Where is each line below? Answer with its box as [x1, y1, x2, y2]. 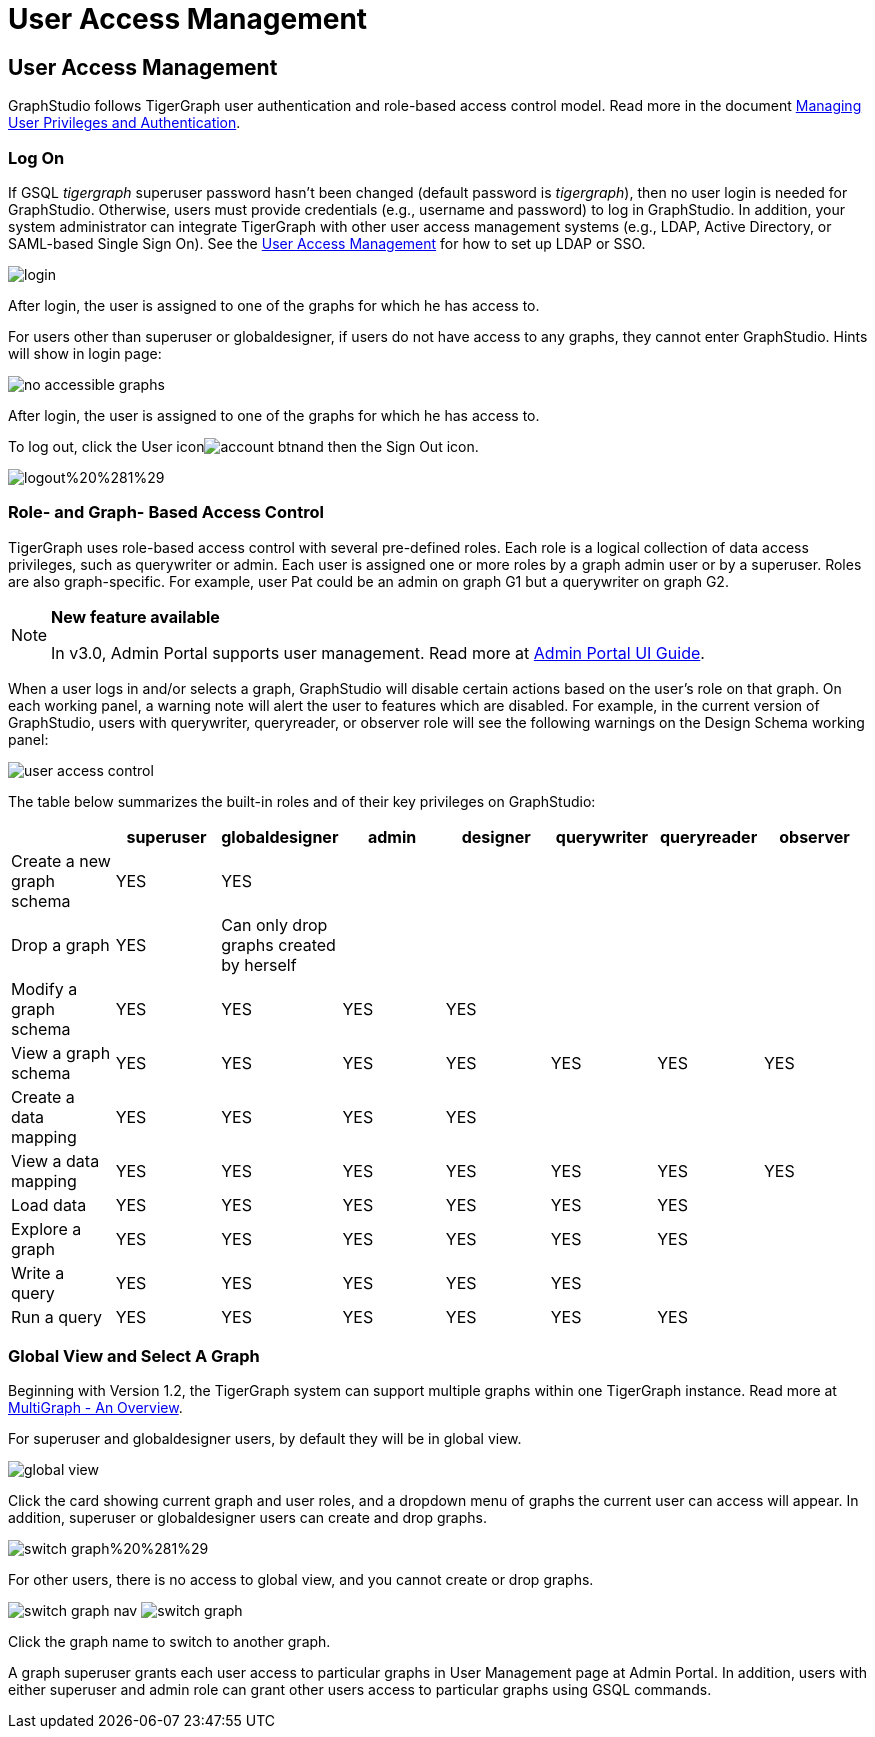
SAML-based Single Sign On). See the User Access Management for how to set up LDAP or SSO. [8, 234, 646, 252]
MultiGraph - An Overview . [8, 1399, 183, 1417]
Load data [11, 1194, 87, 1215]
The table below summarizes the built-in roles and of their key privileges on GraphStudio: [8, 792, 596, 810]
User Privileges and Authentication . [8, 114, 241, 132]
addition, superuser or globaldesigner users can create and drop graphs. [8, 1509, 487, 1527]
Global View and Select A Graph [8, 1346, 260, 1367]
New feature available [51, 606, 220, 627]
